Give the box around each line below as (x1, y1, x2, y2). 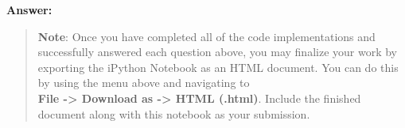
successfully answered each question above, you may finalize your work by (37, 43, 397, 60)
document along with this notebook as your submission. (37, 105, 310, 122)
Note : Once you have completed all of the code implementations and (37, 28, 376, 44)
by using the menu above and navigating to (37, 74, 250, 91)
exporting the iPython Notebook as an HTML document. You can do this (37, 58, 399, 75)
